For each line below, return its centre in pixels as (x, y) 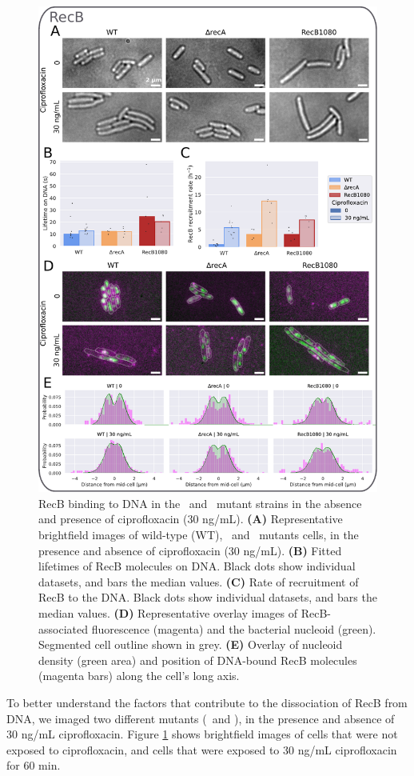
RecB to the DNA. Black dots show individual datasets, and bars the (208, 597)
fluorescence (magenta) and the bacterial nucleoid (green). (234, 628)
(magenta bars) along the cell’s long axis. (139, 676)
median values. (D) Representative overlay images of (168, 612)
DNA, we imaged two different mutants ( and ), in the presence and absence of (201, 718)
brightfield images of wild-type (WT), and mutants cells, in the (199, 535)
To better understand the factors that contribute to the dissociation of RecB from (207, 702)
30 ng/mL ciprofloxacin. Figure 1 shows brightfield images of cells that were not (202, 734)
